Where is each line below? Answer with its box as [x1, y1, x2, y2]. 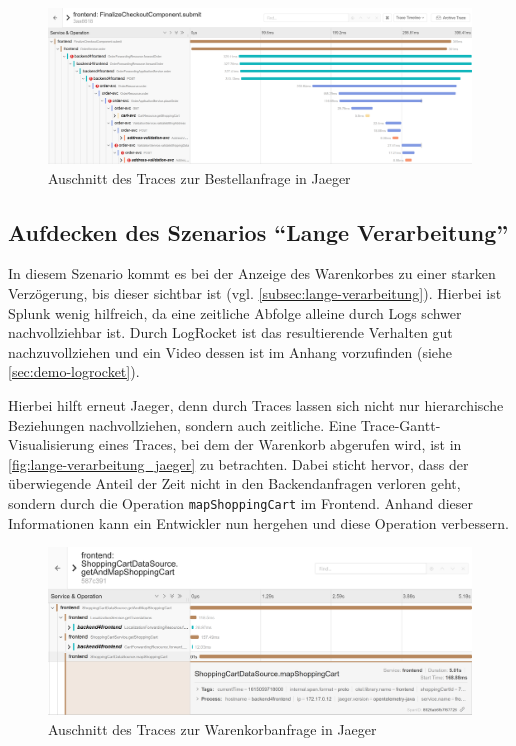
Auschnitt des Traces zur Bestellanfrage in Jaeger [48, 167, 351, 188]
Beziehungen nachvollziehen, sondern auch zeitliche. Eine [8, 414, 357, 435]
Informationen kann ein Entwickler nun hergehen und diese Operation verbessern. [8, 512, 509, 533]
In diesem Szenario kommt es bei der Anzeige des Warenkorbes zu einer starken [8, 263, 496, 284]
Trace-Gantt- [360, 414, 441, 435]
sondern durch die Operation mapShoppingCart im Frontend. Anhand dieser [8, 493, 473, 514]
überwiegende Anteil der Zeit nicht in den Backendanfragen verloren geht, [8, 473, 461, 494]
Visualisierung [8, 434, 95, 455]
